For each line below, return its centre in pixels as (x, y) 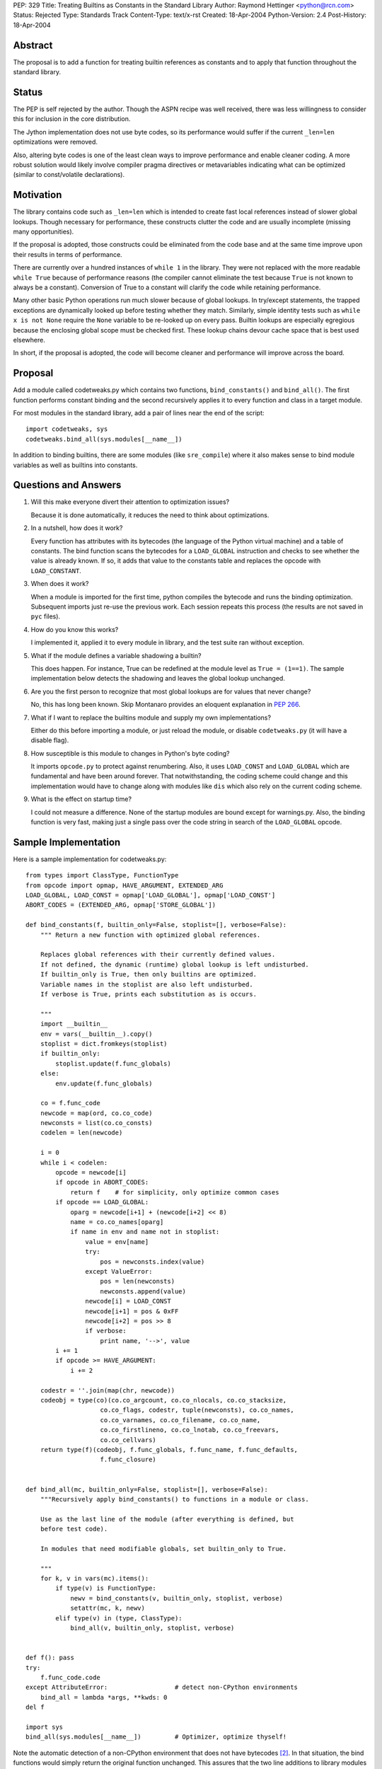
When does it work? (60, 584)
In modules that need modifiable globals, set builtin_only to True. (163, 1549)
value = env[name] (117, 1241)
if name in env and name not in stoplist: (145, 1232)
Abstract (33, 45)
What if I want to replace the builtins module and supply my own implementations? (151, 718)
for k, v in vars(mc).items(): (94, 1579)
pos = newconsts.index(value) (152, 1262)
